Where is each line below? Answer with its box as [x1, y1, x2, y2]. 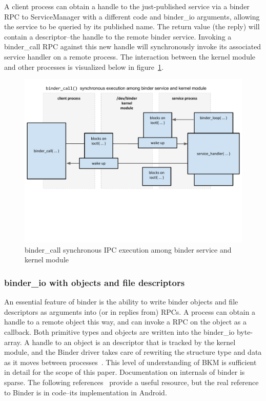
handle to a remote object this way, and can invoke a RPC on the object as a [4, 316, 247, 327]
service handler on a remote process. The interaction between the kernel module [4, 51, 256, 62]
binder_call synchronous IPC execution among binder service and [25, 244, 232, 255]
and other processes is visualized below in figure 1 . [4, 61, 163, 72]
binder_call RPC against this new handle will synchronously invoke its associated [4, 41, 261, 52]
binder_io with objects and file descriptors [4, 276, 185, 289]
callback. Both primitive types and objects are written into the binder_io [4, 326, 235, 337]
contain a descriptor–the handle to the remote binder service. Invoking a [4, 31, 232, 42]
